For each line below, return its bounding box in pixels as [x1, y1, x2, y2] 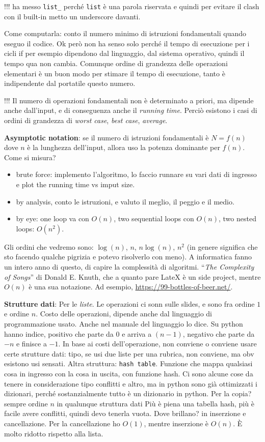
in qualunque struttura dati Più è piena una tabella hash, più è [57, 398, 254, 408]
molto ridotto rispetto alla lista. [4, 428, 103, 438]
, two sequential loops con [114, 213, 194, 224]
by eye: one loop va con [16, 213, 89, 224]
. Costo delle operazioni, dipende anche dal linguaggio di [36, 308, 212, 319]
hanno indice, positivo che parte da [4, 328, 114, 339]
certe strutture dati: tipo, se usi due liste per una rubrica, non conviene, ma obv [4, 348, 254, 359]
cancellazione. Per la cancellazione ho [4, 418, 120, 428]
